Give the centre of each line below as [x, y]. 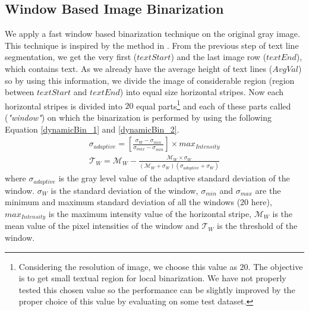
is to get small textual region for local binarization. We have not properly [152, 278]
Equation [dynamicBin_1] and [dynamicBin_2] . [92, 129]
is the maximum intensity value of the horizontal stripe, [150, 213]
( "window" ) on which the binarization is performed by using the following [138, 117]
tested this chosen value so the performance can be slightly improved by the [157, 289]
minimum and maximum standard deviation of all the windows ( [123, 202]
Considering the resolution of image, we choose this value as [128, 266]
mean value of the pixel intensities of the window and [102, 226]
